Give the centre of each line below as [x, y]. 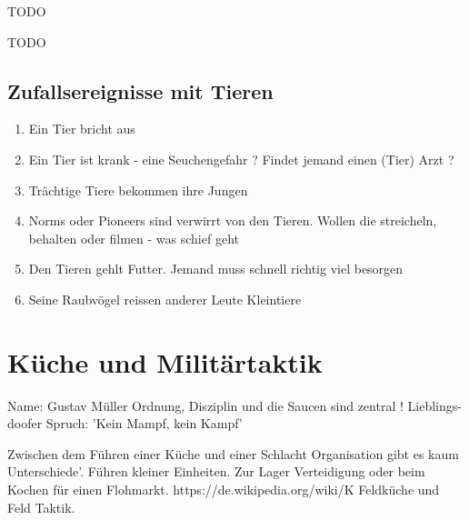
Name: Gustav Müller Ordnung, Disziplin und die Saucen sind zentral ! [205, 405]
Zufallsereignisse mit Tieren [140, 90]
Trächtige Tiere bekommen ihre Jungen [138, 190]
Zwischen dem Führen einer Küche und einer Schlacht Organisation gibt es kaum [233, 453]
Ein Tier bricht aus [82, 129]
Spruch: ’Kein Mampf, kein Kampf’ [144, 423]
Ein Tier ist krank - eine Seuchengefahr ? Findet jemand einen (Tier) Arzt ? [241, 159]
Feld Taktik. [41, 507]
